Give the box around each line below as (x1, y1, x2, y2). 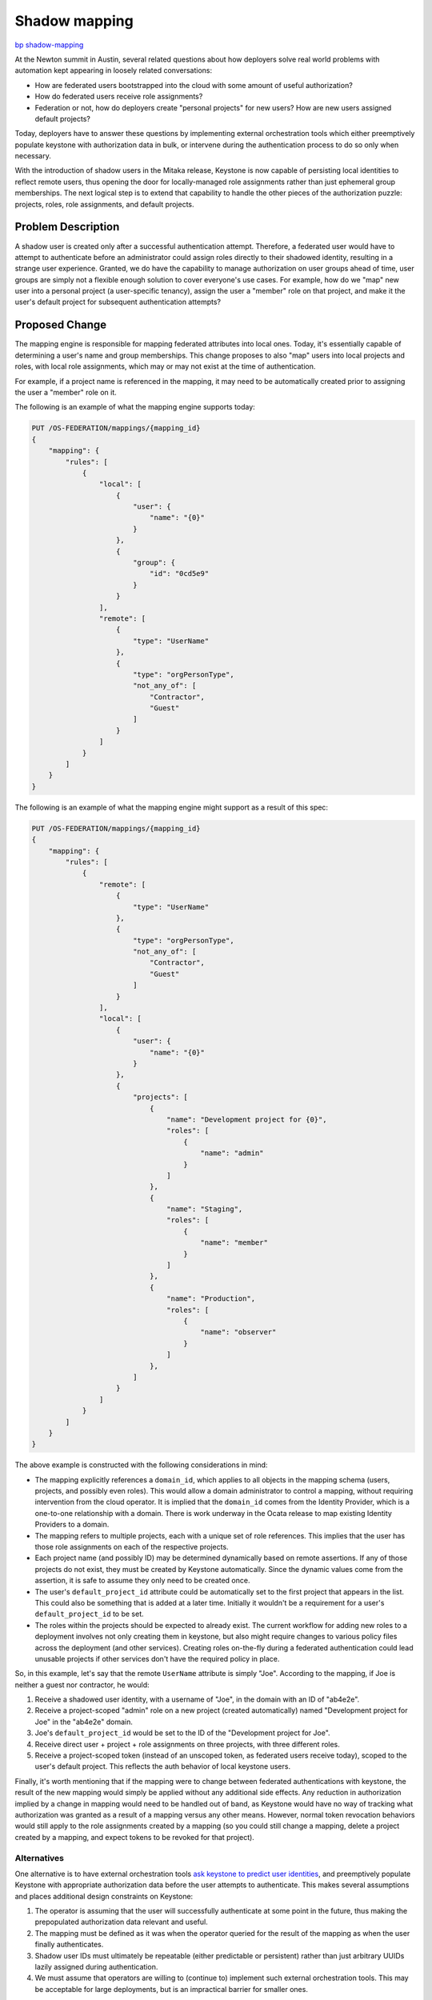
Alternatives (14, 1852, 64, 1863)
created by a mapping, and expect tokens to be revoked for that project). (14, 1832, 255, 1842)
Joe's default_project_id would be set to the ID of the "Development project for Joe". (34, 1728, 331, 1738)
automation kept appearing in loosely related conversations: (14, 66, 213, 75)
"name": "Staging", (166, 1205, 243, 1214)
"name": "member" (200, 1238, 268, 1247)
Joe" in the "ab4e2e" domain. (34, 1717, 134, 1726)
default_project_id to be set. (34, 1609, 144, 1619)
